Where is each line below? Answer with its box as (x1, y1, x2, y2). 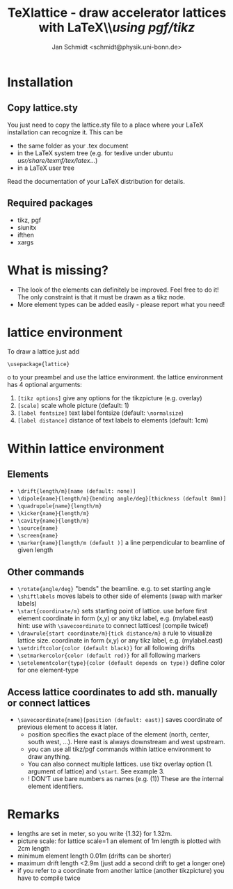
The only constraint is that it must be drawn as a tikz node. (17, 292, 186, 301)
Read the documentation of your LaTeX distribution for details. (7, 177, 186, 185)
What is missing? (7, 262, 109, 278)
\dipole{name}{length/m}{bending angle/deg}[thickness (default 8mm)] (17, 496, 227, 503)
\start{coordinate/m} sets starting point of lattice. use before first (17, 607, 207, 615)
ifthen (17, 230, 35, 239)
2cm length (17, 844, 50, 852)
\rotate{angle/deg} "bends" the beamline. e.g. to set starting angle (17, 585, 211, 593)
